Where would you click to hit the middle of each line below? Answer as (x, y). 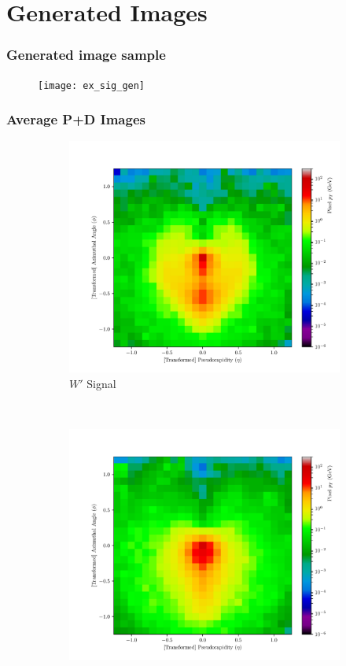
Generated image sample (86, 55)
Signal (101, 383)
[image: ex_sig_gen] (92, 85)
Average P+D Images (76, 119)
